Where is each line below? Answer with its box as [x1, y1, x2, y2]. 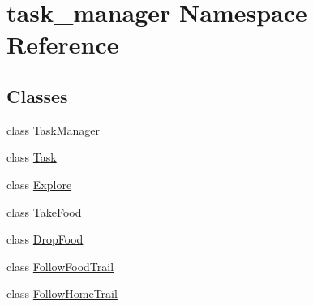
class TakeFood [6, 203, 82, 220]
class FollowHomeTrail [6, 285, 118, 302]
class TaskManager [6, 121, 100, 138]
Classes [6, 83, 68, 108]
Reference [6, 28, 119, 61]
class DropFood [6, 231, 84, 248]
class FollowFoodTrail [6, 257, 114, 274]
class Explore [6, 175, 72, 192]
